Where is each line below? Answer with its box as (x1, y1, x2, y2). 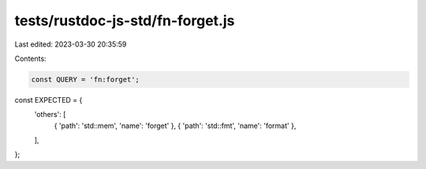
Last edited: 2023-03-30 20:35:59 (14, 39, 127, 49)
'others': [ (34, 110, 66, 119)
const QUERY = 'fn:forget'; (31, 75, 140, 84)
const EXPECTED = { (14, 95, 83, 104)
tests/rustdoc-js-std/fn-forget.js (14, 12, 235, 29)
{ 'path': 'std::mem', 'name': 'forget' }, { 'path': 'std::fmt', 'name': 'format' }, (54, 121, 297, 130)
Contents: (14, 54, 47, 63)
